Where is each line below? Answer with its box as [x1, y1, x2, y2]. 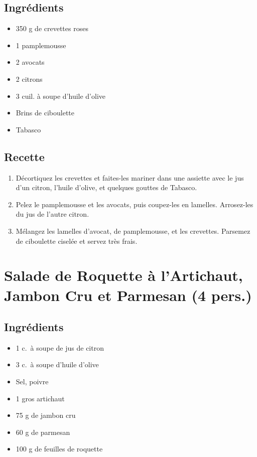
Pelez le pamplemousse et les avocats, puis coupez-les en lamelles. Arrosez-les [16, 199, 253, 209]
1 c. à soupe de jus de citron [16, 342, 104, 353]
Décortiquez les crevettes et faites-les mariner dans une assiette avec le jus [16, 172, 244, 183]
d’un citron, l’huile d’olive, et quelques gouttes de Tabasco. [16, 182, 197, 193]
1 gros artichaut [16, 393, 65, 403]
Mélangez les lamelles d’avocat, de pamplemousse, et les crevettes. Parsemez [16, 225, 250, 236]
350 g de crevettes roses [16, 23, 88, 34]
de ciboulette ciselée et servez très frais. [16, 235, 138, 246]
